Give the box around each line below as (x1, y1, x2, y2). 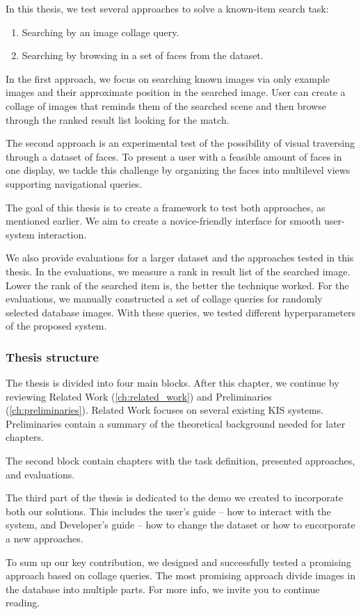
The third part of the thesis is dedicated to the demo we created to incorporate (6, 490, 344, 505)
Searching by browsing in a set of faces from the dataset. (22, 48, 264, 63)
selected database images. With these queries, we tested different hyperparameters (6, 305, 356, 319)
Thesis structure (6, 348, 99, 365)
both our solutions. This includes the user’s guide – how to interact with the (6, 503, 331, 518)
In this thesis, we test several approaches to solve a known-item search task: (6, 1, 329, 15)
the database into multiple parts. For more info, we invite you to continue (6, 581, 320, 596)
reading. (6, 595, 40, 610)
